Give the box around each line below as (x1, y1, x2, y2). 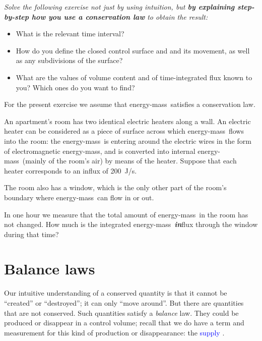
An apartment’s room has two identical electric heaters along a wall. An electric (4, 116, 251, 126)
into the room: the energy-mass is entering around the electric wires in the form (4, 135, 251, 146)
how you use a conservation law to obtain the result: (31, 11, 208, 22)
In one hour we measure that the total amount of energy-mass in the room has (4, 209, 248, 219)
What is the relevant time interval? (16, 28, 124, 39)
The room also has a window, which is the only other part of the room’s (4, 182, 227, 193)
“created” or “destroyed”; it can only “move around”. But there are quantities (4, 298, 244, 308)
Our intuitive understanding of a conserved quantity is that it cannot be (4, 288, 227, 298)
